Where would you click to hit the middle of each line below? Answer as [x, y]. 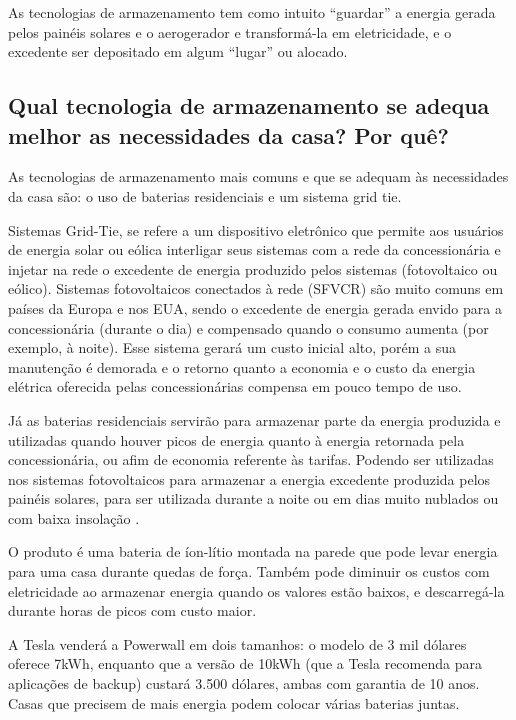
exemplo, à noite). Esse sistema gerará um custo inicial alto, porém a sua [232, 347]
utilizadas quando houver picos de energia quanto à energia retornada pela [236, 439]
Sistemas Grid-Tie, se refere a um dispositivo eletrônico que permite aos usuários [256, 229]
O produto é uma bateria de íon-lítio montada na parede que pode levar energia [253, 551]
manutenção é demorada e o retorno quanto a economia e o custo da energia [242, 366]
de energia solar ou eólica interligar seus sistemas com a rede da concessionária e [254, 249]
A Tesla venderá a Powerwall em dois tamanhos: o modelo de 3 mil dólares [237, 643]
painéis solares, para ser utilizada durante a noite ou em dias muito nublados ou [253, 498]
